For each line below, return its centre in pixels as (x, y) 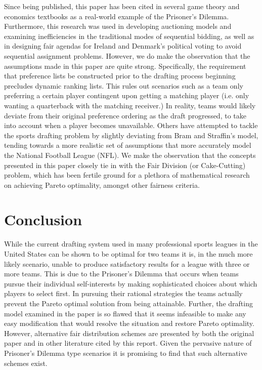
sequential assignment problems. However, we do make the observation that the (127, 55)
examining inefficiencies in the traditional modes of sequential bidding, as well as (129, 36)
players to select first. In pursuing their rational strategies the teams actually (123, 293)
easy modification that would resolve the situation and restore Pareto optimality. (129, 323)
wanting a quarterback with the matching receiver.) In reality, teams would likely (130, 105)
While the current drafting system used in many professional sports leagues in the (131, 244)
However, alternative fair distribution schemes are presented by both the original (129, 333)
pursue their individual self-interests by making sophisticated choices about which (131, 283)
